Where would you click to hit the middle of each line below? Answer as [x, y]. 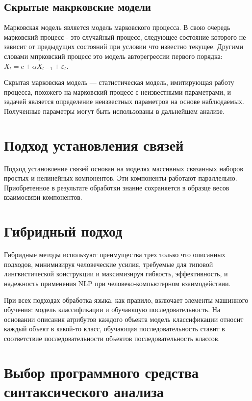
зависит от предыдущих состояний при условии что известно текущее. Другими [124, 46]
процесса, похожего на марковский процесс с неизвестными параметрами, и [118, 92]
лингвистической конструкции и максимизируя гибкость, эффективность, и [116, 274]
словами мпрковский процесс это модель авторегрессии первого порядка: [113, 56]
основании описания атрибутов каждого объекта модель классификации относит [124, 319]
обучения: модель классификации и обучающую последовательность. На [112, 309]
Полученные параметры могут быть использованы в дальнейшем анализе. [114, 111]
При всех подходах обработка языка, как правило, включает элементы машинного [126, 300]
